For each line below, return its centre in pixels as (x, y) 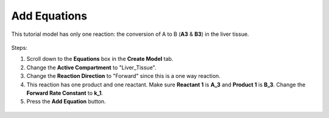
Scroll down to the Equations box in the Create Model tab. (100, 59)
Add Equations (49, 16)
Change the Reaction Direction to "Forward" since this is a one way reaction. (123, 76)
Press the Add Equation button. (66, 102)
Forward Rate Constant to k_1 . (65, 93)
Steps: (19, 47)
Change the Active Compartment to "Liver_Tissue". (91, 68)
